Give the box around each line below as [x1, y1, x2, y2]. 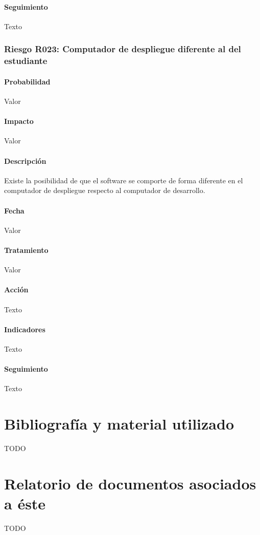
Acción [4, 284, 29, 295]
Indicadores [4, 324, 45, 334]
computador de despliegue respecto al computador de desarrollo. [4, 185, 205, 196]
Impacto [4, 116, 34, 126]
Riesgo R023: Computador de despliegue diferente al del [4, 42, 241, 55]
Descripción [4, 155, 46, 166]
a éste [4, 493, 46, 513]
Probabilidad [4, 76, 51, 87]
